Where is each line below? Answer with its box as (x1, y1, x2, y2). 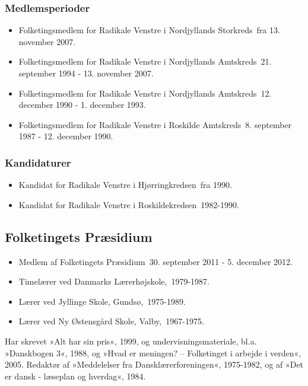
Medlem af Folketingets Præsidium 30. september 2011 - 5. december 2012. (18, 255, 293, 267)
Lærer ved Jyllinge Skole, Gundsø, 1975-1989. (18, 295, 186, 307)
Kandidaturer (5, 155, 71, 170)
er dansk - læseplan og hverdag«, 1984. (5, 369, 146, 382)
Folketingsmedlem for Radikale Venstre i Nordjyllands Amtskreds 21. (18, 55, 272, 68)
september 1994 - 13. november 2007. (18, 67, 154, 79)
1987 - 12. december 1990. (18, 130, 113, 142)
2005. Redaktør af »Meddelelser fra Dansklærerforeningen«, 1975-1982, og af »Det (5, 358, 304, 371)
